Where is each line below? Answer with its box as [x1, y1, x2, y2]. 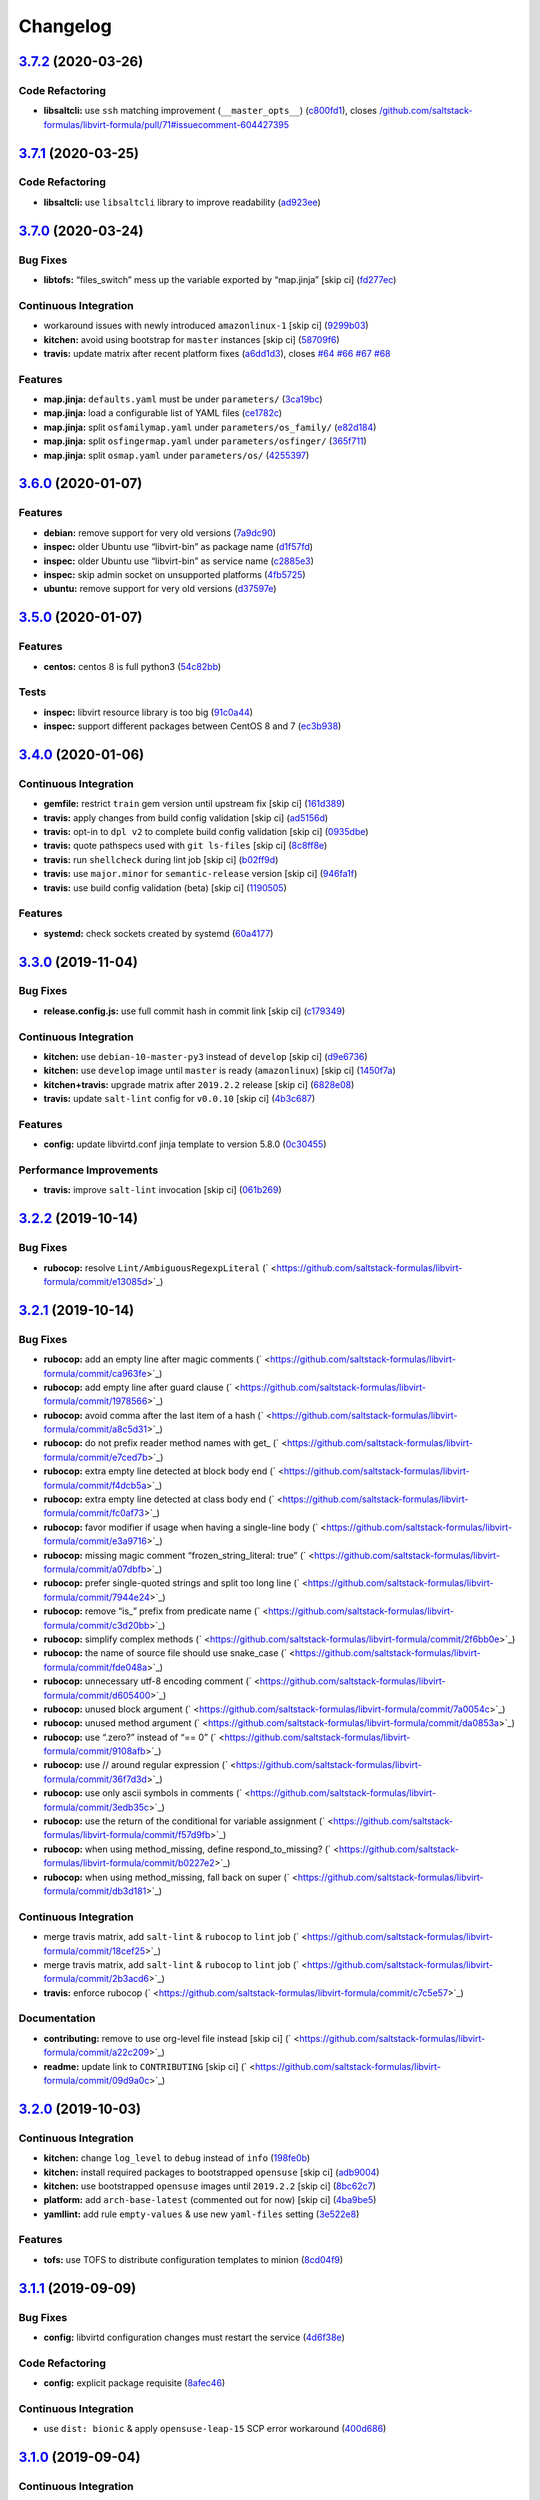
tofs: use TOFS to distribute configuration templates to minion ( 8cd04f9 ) [43, 2253, 344, 2265]
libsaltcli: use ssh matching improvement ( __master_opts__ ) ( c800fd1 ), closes [43, 105, 377, 117]
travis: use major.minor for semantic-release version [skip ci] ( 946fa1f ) [43, 868, 358, 880]
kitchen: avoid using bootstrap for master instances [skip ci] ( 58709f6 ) [43, 333, 340, 345]
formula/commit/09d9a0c [43, 2075, 150, 2086]
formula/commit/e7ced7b [43, 1451, 149, 1463]
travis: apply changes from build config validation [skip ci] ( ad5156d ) [43, 811, 329, 824]
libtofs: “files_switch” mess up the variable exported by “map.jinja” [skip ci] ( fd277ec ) [43, 274, 397, 286]
